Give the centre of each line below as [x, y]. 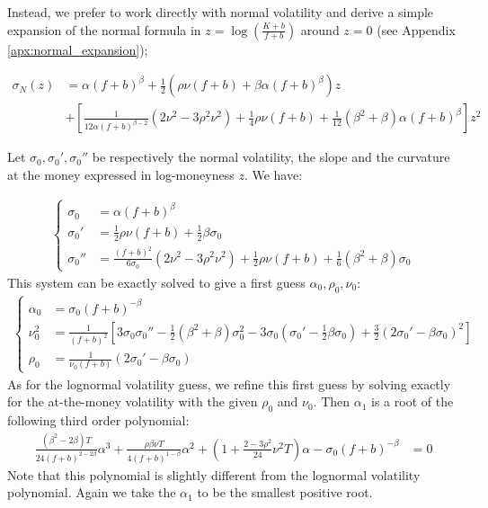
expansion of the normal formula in [104, 29]
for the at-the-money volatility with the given [133, 401]
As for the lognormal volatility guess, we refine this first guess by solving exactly [229, 383]
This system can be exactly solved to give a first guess [156, 283]
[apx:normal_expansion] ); [78, 49]
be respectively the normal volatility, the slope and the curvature [271, 157]
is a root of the [413, 401]
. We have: [273, 174]
